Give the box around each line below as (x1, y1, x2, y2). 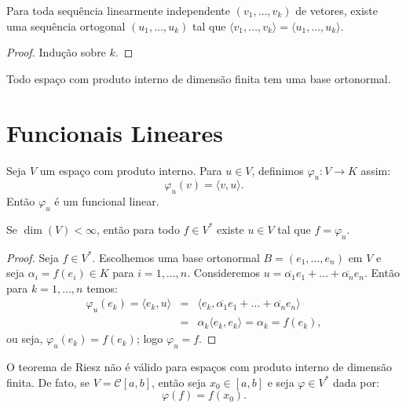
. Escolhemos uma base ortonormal (92, 249, 260, 265)
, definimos (251, 162, 304, 178)
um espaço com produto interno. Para (39, 162, 222, 178)
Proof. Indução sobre (6, 44, 106, 60)
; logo (136, 330, 163, 347)
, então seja (152, 373, 207, 390)
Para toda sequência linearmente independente (6, 2, 231, 18)
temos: (86, 279, 118, 296)
